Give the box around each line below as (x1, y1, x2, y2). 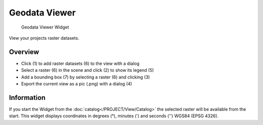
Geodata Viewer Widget (21, 24, 69, 30)
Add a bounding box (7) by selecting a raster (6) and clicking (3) (21, 74, 150, 80)
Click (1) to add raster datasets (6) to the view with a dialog (21, 61, 140, 66)
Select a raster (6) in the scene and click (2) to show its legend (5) (21, 67, 154, 73)
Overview (9, 47, 39, 56)
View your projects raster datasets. (9, 35, 79, 41)
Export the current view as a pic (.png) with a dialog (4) (21, 81, 132, 87)
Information (9, 94, 46, 102)
